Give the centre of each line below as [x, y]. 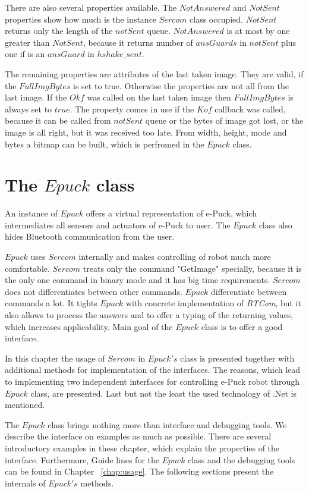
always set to [29, 109]
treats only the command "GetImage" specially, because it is [192, 268]
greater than [27, 42]
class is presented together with [237, 358]
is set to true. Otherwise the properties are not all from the [181, 85]
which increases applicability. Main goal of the [89, 326]
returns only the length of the [59, 31]
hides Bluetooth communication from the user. [90, 236]
